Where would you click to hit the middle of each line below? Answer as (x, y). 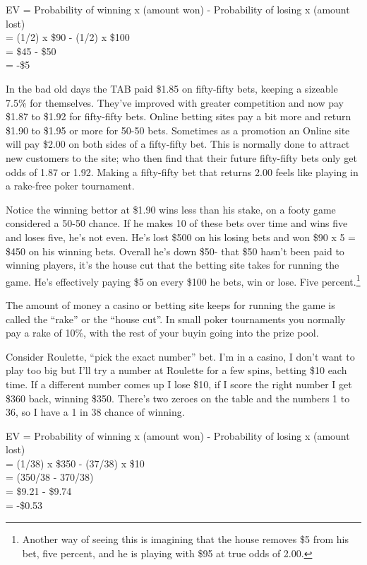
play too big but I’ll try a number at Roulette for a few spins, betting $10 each (176, 370)
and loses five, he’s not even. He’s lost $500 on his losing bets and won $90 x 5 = (181, 237)
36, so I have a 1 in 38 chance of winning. (95, 412)
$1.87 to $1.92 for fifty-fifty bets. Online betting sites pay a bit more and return (179, 116)
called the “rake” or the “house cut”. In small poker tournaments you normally (176, 319)
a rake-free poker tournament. (70, 186)
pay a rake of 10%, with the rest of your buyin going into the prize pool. (162, 333)
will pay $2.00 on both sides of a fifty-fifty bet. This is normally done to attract (178, 144)
